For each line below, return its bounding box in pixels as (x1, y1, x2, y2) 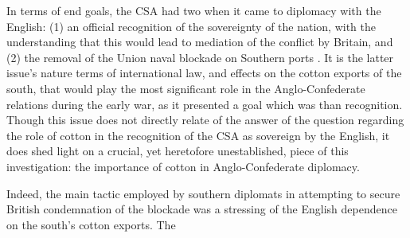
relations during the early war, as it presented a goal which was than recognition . (6, 96, 403, 112)
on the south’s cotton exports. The (6, 216, 176, 232)
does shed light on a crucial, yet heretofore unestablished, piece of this (6, 142, 349, 159)
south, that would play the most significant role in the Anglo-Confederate (6, 80, 365, 96)
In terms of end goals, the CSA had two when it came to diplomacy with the (6, 2, 381, 18)
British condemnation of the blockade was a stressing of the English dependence (6, 201, 397, 217)
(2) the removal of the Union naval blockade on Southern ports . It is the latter (6, 49, 394, 65)
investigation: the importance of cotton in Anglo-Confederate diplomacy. (6, 158, 360, 174)
